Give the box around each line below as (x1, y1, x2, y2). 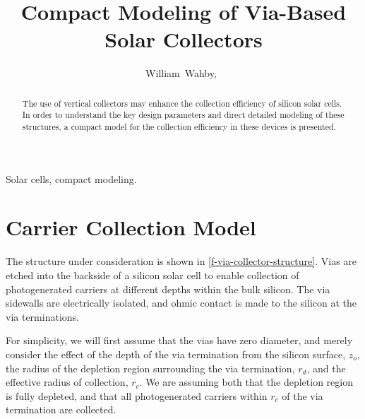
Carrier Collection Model (6, 213, 256, 242)
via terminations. (6, 309, 79, 324)
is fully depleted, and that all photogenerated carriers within (6, 388, 268, 403)
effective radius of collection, (6, 374, 128, 389)
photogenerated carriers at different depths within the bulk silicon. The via (6, 281, 330, 296)
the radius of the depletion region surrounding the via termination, (6, 360, 295, 375)
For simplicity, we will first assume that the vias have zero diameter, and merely (6, 333, 353, 348)
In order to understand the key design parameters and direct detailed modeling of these (22, 109, 345, 121)
